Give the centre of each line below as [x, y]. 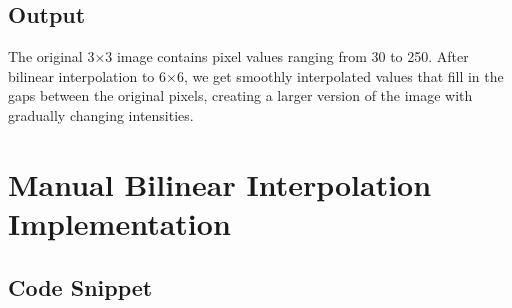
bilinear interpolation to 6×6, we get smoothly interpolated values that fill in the [256, 75]
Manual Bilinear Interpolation [220, 183]
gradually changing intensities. [101, 114]
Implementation [119, 222]
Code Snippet [80, 286]
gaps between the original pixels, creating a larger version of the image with [240, 95]
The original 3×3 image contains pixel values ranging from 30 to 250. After [238, 56]
